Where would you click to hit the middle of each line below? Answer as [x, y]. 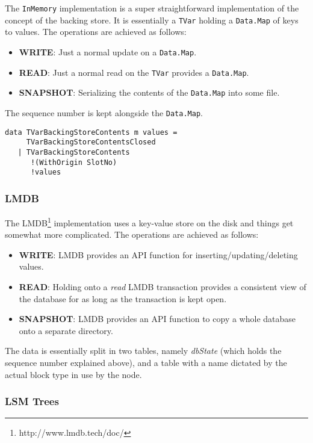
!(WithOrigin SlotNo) [74, 162]
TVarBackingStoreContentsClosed [91, 142]
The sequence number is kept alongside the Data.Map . [104, 112]
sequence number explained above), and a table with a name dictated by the [146, 363]
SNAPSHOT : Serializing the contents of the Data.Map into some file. [149, 92]
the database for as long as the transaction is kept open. [123, 298]
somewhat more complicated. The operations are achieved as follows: [132, 234]
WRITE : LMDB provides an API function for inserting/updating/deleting [158, 254]
